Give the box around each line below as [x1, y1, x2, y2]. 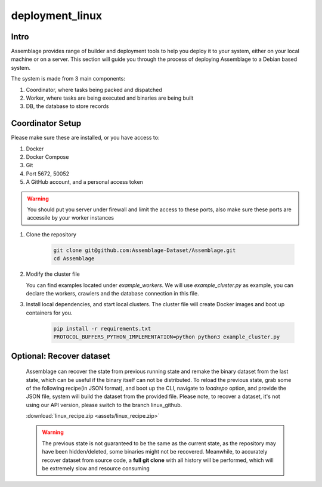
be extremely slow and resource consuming [42, 465, 150, 472]
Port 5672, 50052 [26, 170, 70, 177]
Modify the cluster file [26, 270, 80, 278]
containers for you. [26, 309, 73, 316]
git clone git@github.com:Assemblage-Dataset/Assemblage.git [53, 246, 236, 254]
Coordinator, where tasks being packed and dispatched [26, 86, 162, 93]
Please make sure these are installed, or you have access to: [11, 134, 160, 141]
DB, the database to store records [26, 103, 109, 110]
